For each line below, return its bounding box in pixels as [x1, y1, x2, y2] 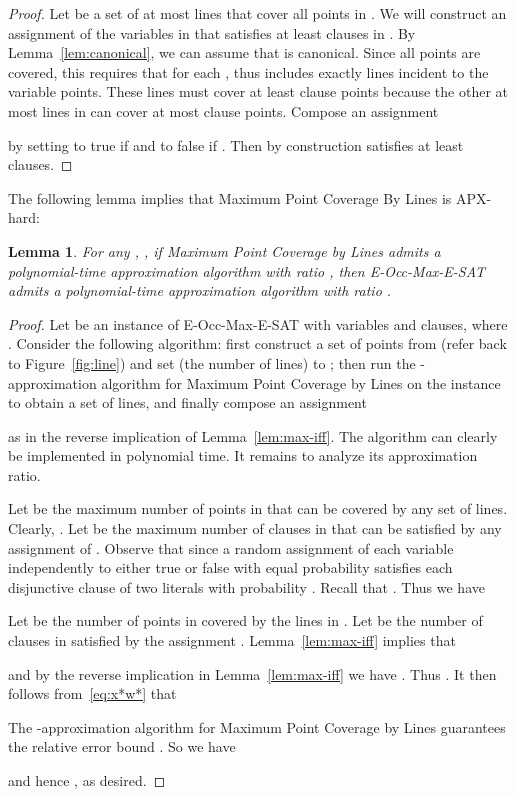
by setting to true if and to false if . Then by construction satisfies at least [8, 134, 464, 155]
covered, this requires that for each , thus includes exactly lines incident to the [8, 61, 489, 82]
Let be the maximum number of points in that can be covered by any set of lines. [8, 498, 508, 519]
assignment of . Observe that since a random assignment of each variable [8, 537, 454, 558]
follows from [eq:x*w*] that [8, 683, 177, 704]
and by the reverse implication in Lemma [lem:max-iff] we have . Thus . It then [8, 663, 497, 684]
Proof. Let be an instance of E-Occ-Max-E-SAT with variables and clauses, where [8, 313, 508, 334]
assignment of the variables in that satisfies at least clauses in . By [8, 22, 416, 43]
